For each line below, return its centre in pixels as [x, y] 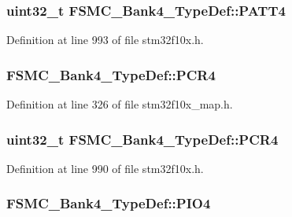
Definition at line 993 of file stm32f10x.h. [105, 40]
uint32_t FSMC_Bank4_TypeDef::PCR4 [142, 139]
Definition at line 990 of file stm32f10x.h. [105, 168]
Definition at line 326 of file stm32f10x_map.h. [120, 104]
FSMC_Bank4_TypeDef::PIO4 [109, 203]
